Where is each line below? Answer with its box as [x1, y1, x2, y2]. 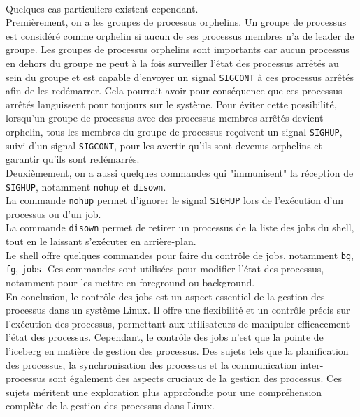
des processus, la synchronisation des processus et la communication [6, 357, 297, 372]
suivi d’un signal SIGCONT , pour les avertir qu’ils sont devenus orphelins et [6, 138, 322, 152]
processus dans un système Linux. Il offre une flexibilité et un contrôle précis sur [6, 302, 350, 317]
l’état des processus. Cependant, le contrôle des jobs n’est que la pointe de [6, 330, 324, 344]
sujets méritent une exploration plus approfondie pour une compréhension [6, 384, 322, 399]
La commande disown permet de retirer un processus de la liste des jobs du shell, [6, 220, 354, 235]
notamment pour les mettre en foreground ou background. [6, 275, 255, 289]
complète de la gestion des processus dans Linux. [6, 398, 215, 413]
